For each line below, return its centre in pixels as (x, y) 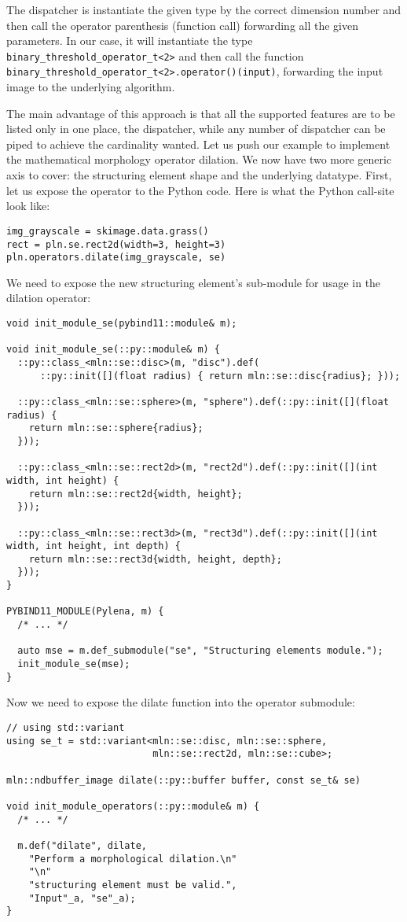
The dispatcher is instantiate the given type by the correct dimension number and (204, 9)
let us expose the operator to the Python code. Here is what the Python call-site (200, 190)
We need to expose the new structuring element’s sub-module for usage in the (194, 282)
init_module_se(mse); (74, 664)
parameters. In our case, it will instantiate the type (130, 41)
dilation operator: (49, 298)
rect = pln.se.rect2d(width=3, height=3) (116, 244)
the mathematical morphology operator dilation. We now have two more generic (199, 159)
